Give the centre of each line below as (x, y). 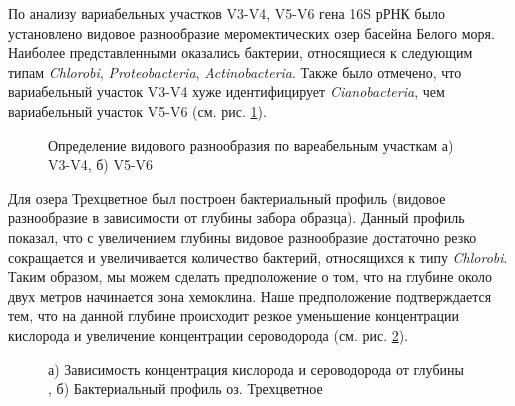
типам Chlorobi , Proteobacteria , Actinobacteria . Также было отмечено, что (235, 71)
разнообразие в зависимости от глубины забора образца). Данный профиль (236, 217)
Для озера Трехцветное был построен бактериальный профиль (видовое (227, 197)
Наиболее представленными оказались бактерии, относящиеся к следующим (240, 52)
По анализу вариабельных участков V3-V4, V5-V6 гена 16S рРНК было (227, 13)
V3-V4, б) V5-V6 (101, 164)
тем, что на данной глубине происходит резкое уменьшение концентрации (233, 315)
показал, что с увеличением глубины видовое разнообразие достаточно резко (242, 236)
